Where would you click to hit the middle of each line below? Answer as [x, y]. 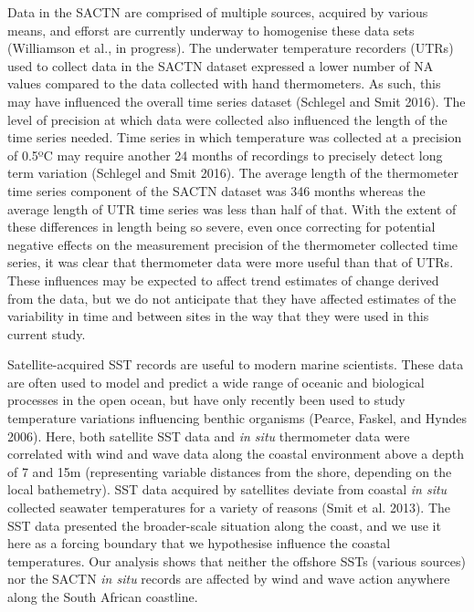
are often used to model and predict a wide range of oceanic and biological [216, 382]
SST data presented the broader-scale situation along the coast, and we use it [224, 525]
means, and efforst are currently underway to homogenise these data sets [211, 30]
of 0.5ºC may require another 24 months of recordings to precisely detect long [225, 155]
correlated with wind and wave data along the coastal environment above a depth [236, 454]
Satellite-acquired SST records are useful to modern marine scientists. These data [236, 364]
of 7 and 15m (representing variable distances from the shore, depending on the [230, 471]
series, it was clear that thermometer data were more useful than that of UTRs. [231, 262]
